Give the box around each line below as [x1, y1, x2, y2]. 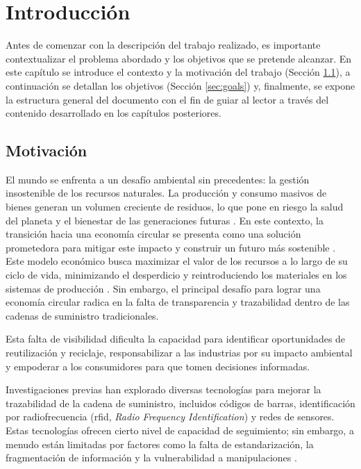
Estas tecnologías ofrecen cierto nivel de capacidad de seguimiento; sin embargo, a [6, 422, 354, 437]
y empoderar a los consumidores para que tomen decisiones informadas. [6, 359, 310, 373]
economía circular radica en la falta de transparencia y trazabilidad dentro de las [6, 295, 350, 309]
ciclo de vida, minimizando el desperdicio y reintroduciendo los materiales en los [6, 268, 347, 282]
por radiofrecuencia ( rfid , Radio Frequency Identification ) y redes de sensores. [6, 409, 335, 424]
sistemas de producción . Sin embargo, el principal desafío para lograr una [6, 281, 321, 295]
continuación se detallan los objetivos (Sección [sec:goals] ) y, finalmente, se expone [6, 78, 355, 92]
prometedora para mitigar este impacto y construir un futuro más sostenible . [6, 240, 336, 254]
